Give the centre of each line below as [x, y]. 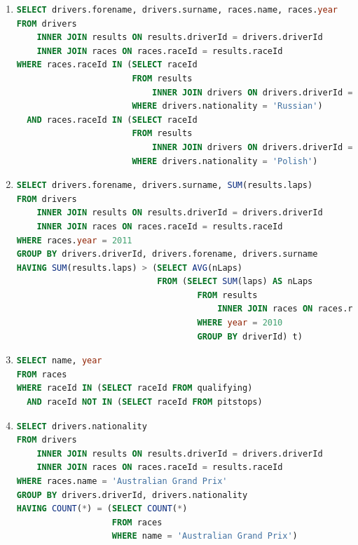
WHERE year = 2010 [240, 323]
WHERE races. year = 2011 [74, 240]
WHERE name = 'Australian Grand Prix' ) [205, 536]
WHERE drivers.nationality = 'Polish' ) [225, 161]
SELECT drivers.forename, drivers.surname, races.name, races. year [177, 10]
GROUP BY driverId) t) [250, 336]
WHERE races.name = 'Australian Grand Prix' [122, 481]
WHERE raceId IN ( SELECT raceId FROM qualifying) [135, 388]
